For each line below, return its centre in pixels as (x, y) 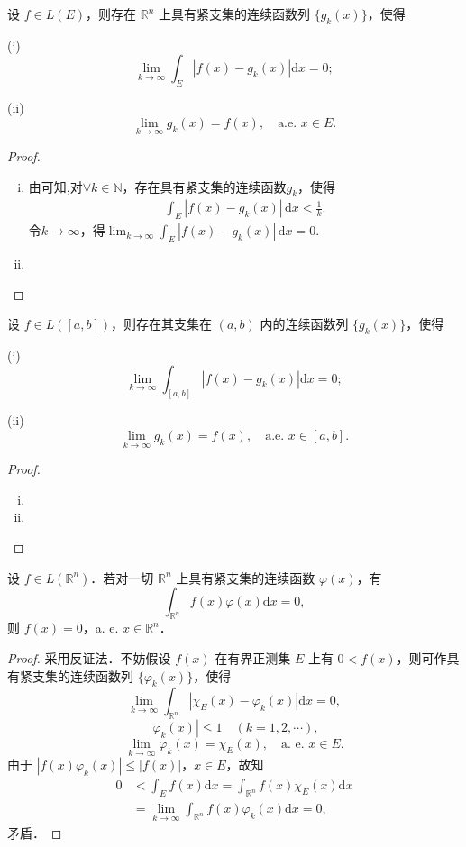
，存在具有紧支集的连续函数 (204, 186)
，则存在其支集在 (161, 324)
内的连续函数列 (304, 324)
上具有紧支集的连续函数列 (234, 14)
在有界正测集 (253, 658)
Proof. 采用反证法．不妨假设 (89, 658)
